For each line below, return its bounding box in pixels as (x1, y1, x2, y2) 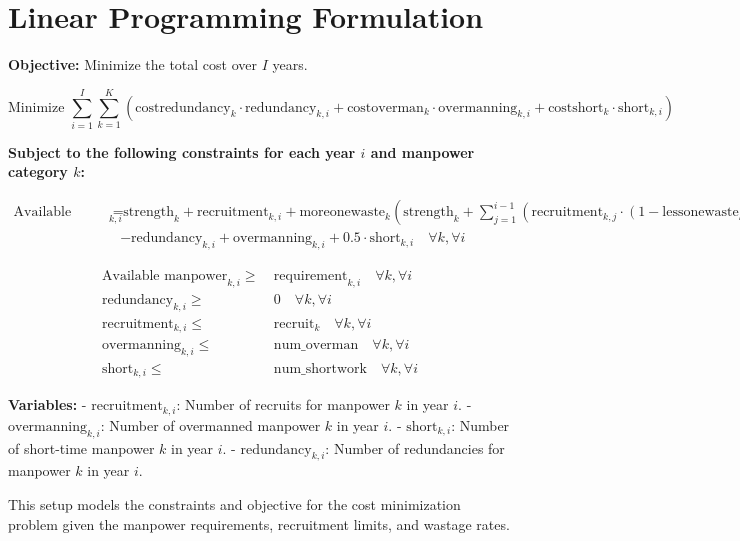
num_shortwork (273, 361, 367, 376)
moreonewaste (299, 205, 386, 220)
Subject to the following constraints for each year (8, 141, 356, 162)
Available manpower (101, 268, 228, 283)
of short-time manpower (8, 437, 155, 458)
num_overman (273, 338, 359, 353)
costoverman (347, 100, 424, 115)
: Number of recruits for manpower (176, 394, 390, 415)
